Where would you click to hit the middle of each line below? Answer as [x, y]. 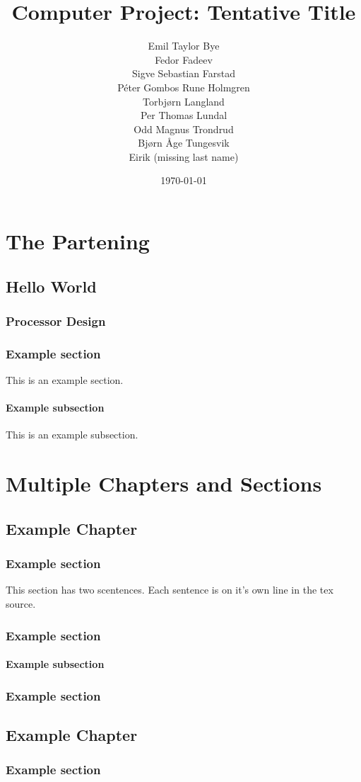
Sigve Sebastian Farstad [184, 73]
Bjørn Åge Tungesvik [184, 143]
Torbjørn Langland [184, 101]
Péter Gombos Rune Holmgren [184, 87]
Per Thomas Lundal [184, 115]
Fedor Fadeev [184, 59]
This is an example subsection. [72, 435]
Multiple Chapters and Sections [164, 483]
